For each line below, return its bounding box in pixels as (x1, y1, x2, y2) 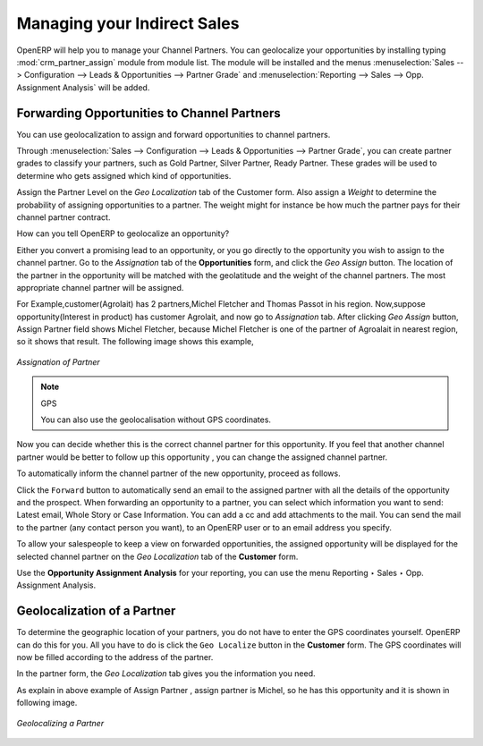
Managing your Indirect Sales (16, 13, 240, 33)
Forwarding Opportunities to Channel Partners (16, 106, 281, 121)
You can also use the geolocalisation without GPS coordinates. (40, 414, 272, 425)
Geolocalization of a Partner (16, 604, 176, 619)
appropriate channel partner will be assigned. (16, 282, 184, 292)
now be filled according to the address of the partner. (16, 652, 214, 663)
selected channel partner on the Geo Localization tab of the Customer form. (16, 551, 299, 562)
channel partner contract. (16, 211, 111, 223)
